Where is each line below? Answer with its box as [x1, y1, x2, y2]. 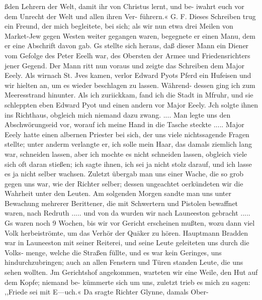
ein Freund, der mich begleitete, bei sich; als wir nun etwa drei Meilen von [5, 21, 233, 31]
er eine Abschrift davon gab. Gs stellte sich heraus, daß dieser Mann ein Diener [5, 40, 249, 51]
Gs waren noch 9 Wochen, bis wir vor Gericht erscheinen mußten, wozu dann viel [5, 218, 255, 228]
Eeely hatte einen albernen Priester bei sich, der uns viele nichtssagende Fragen [5, 129, 249, 139]
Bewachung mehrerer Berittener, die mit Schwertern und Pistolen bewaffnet [5, 197, 238, 208]
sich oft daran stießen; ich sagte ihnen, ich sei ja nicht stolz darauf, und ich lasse [5, 158, 252, 169]
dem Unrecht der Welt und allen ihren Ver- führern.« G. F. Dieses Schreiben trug [5, 11, 256, 21]
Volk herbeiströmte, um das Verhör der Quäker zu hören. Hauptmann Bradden [5, 227, 248, 238]
